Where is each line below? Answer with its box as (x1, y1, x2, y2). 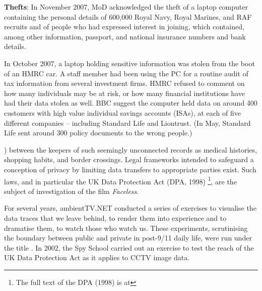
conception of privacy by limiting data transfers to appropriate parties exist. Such (4, 164, 256, 174)
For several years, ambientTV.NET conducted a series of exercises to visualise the (4, 203, 256, 213)
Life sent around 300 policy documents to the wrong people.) (4, 127, 192, 138)
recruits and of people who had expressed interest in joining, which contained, (4, 21, 244, 32)
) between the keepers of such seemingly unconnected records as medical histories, (4, 144, 257, 155)
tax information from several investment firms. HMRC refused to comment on (4, 78, 245, 88)
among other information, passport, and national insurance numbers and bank (4, 31, 246, 41)
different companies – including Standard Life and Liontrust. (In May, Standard (4, 117, 251, 128)
